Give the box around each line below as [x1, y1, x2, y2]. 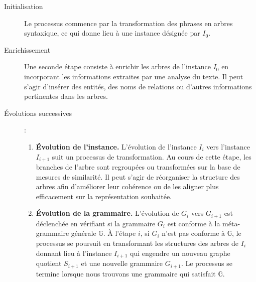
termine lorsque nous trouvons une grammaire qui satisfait [36, 268, 216, 278]
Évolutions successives [4, 107, 72, 118]
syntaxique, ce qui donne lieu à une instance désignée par [24, 28, 200, 38]
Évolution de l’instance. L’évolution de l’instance [36, 141, 197, 152]
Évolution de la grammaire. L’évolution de [36, 208, 179, 218]
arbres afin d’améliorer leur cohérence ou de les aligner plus [36, 181, 219, 192]
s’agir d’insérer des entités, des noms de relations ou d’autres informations [24, 81, 252, 91]
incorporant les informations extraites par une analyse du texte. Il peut [24, 71, 243, 81]
